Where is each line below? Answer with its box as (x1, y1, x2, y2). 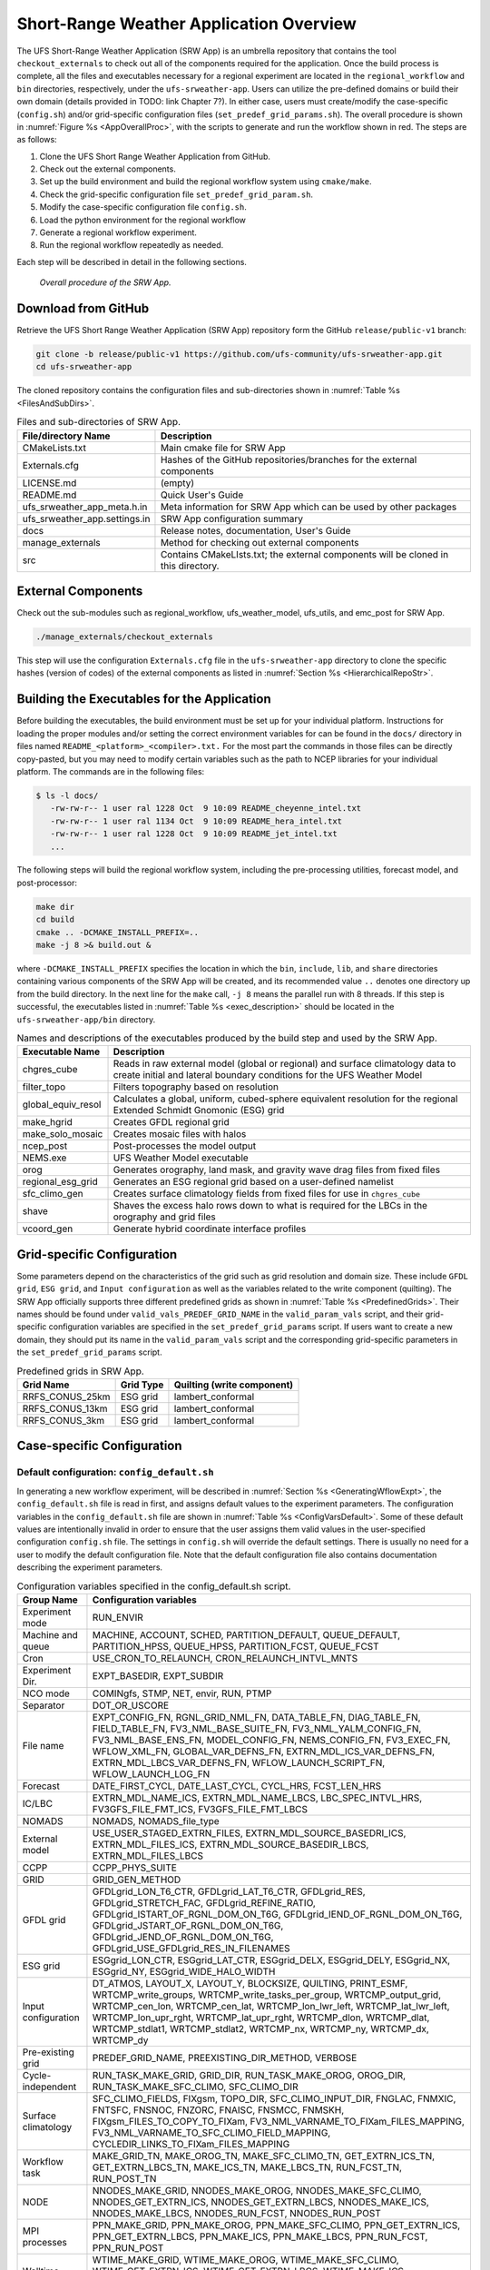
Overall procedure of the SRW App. (39, 277, 171, 288)
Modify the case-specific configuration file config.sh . (39, 202, 247, 212)
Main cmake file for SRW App (160, 441, 286, 454)
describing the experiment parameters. (16, 1562, 163, 1573)
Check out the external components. (39, 163, 176, 174)
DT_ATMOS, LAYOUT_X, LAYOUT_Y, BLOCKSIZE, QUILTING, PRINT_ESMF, (92, 1977, 408, 1989)
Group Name (22, 1594, 79, 1606)
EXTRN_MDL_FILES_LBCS (92, 1849, 204, 1861)
